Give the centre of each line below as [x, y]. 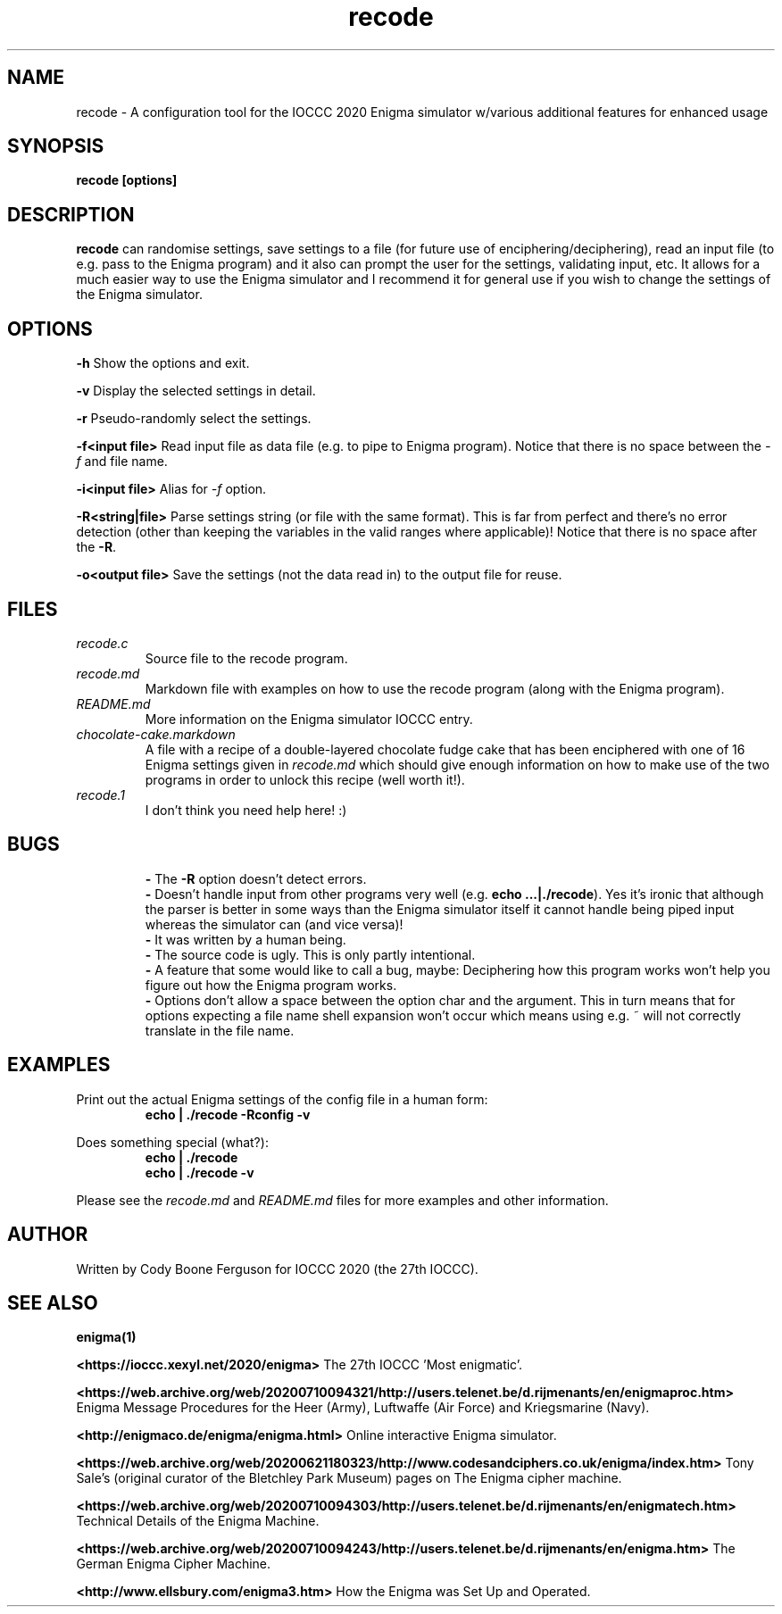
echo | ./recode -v [200, 1172]
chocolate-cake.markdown [156, 734]
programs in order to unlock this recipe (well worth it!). [305, 779]
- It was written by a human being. [245, 939]
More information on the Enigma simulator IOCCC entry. [309, 719]
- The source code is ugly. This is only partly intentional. [310, 954]
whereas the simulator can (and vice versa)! [274, 924]
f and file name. [122, 462]
